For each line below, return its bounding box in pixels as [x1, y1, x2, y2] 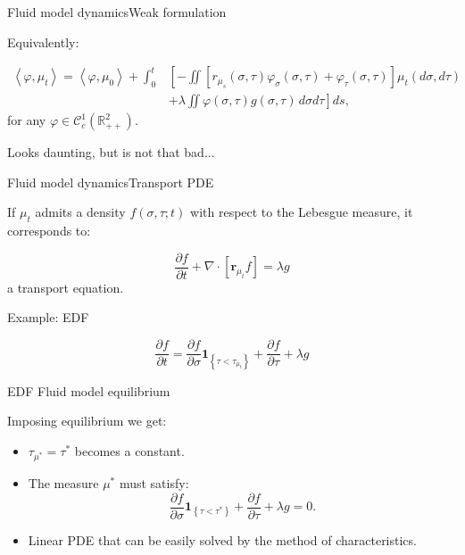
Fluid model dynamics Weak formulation [7, 3, 227, 21]
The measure [28, 473, 99, 492]
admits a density [35, 203, 126, 221]
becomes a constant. [74, 441, 185, 460]
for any [7, 111, 46, 129]
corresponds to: [7, 221, 91, 240]
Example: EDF [7, 308, 89, 327]
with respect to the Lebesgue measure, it [190, 203, 413, 221]
